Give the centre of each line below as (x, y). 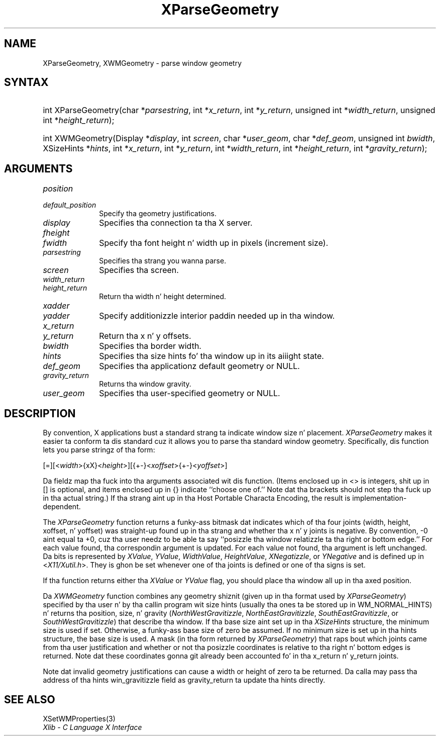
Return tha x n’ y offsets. (145, 336)
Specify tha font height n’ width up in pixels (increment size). (214, 243)
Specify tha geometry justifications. (158, 214)
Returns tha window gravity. (145, 384)
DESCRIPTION (40, 413)
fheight (56, 233)
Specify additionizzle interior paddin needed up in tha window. (217, 316)
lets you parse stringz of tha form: (99, 450)
